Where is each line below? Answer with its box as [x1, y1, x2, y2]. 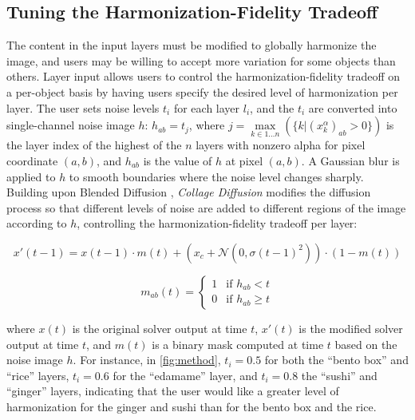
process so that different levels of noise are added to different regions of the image [6, 199, 406, 216]
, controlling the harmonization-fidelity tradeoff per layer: [77, 215, 358, 232]
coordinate [6, 152, 58, 168]
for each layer [173, 99, 240, 116]
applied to [6, 168, 56, 184]
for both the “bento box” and [264, 351, 409, 368]
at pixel [225, 152, 263, 168]
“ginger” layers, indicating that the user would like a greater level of [6, 382, 339, 399]
